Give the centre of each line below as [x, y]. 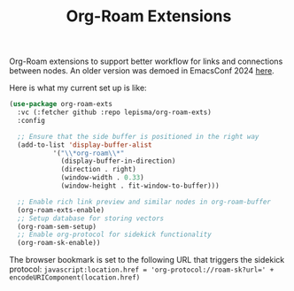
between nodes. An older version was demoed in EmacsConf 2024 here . [142, 71]
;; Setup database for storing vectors [91, 218]
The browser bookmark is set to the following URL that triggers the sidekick [147, 260]
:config [31, 120]
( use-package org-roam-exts [61, 104]
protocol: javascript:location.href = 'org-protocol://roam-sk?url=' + [142, 269]
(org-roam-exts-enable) [61, 210]
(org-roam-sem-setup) [57, 226]
